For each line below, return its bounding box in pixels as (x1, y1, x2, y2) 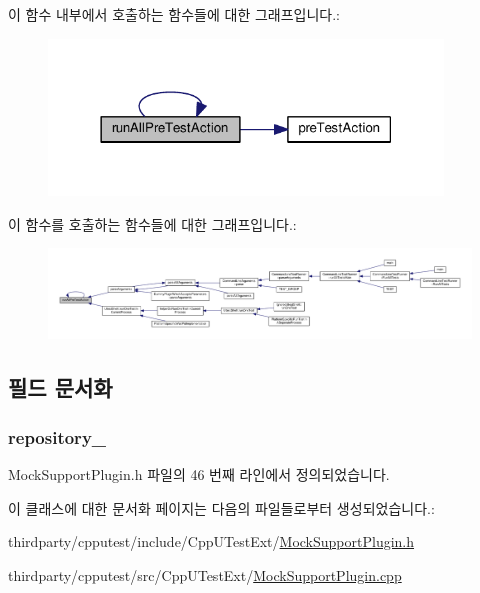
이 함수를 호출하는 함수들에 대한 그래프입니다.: (8, 213, 297, 234)
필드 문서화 (8, 372, 113, 403)
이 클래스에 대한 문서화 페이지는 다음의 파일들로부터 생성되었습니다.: (8, 497, 435, 518)
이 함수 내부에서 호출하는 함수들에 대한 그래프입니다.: (8, 4, 340, 24)
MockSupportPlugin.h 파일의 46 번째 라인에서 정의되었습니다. (8, 463, 390, 484)
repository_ (8, 424, 107, 449)
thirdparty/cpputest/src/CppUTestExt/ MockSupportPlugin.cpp (8, 564, 402, 585)
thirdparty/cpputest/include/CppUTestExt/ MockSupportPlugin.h (8, 531, 415, 552)
